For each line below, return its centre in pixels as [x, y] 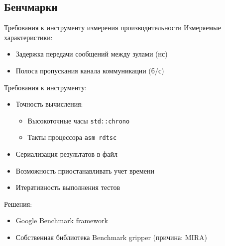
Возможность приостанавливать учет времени [85, 170]
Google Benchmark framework [62, 220]
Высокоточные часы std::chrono [79, 120]
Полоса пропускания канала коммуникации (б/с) [90, 70]
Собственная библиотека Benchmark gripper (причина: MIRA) [111, 237]
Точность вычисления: [49, 104]
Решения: [18, 204]
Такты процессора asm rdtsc [72, 137]
